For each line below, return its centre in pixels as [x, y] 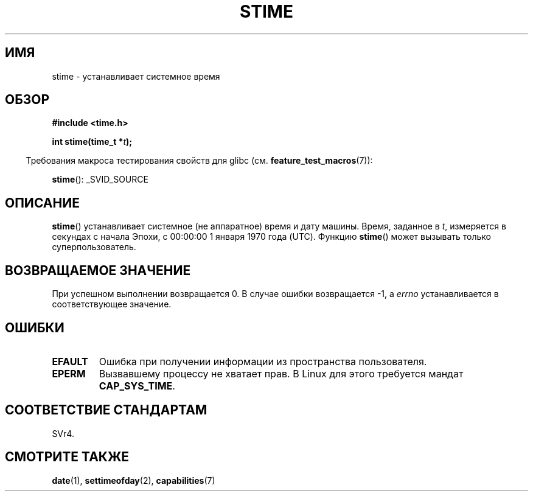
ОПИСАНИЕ [42, 203]
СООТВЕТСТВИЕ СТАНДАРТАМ [106, 410]
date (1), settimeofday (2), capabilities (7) [134, 480]
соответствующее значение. [112, 304]
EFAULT [70, 361]
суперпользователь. [94, 247]
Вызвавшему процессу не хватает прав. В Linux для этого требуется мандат [281, 373]
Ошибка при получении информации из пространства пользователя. [263, 361]
